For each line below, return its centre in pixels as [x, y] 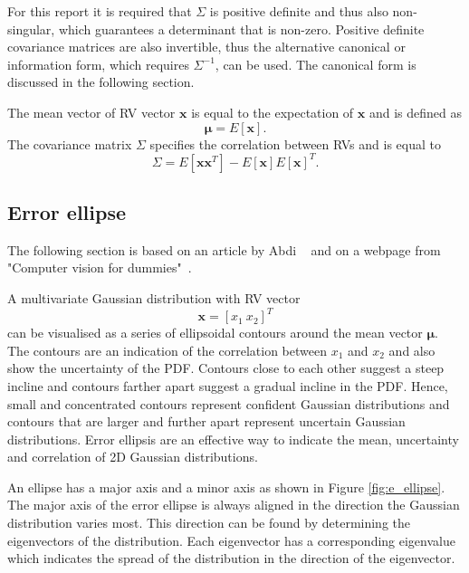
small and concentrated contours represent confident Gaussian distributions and [229, 403]
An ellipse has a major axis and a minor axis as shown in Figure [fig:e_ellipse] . [226, 487]
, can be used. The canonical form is [316, 64]
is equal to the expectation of [273, 112]
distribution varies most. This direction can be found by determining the [209, 523]
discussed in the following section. [101, 82]
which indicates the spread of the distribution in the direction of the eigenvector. [231, 558]
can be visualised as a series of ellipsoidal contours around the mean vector [215, 333]
